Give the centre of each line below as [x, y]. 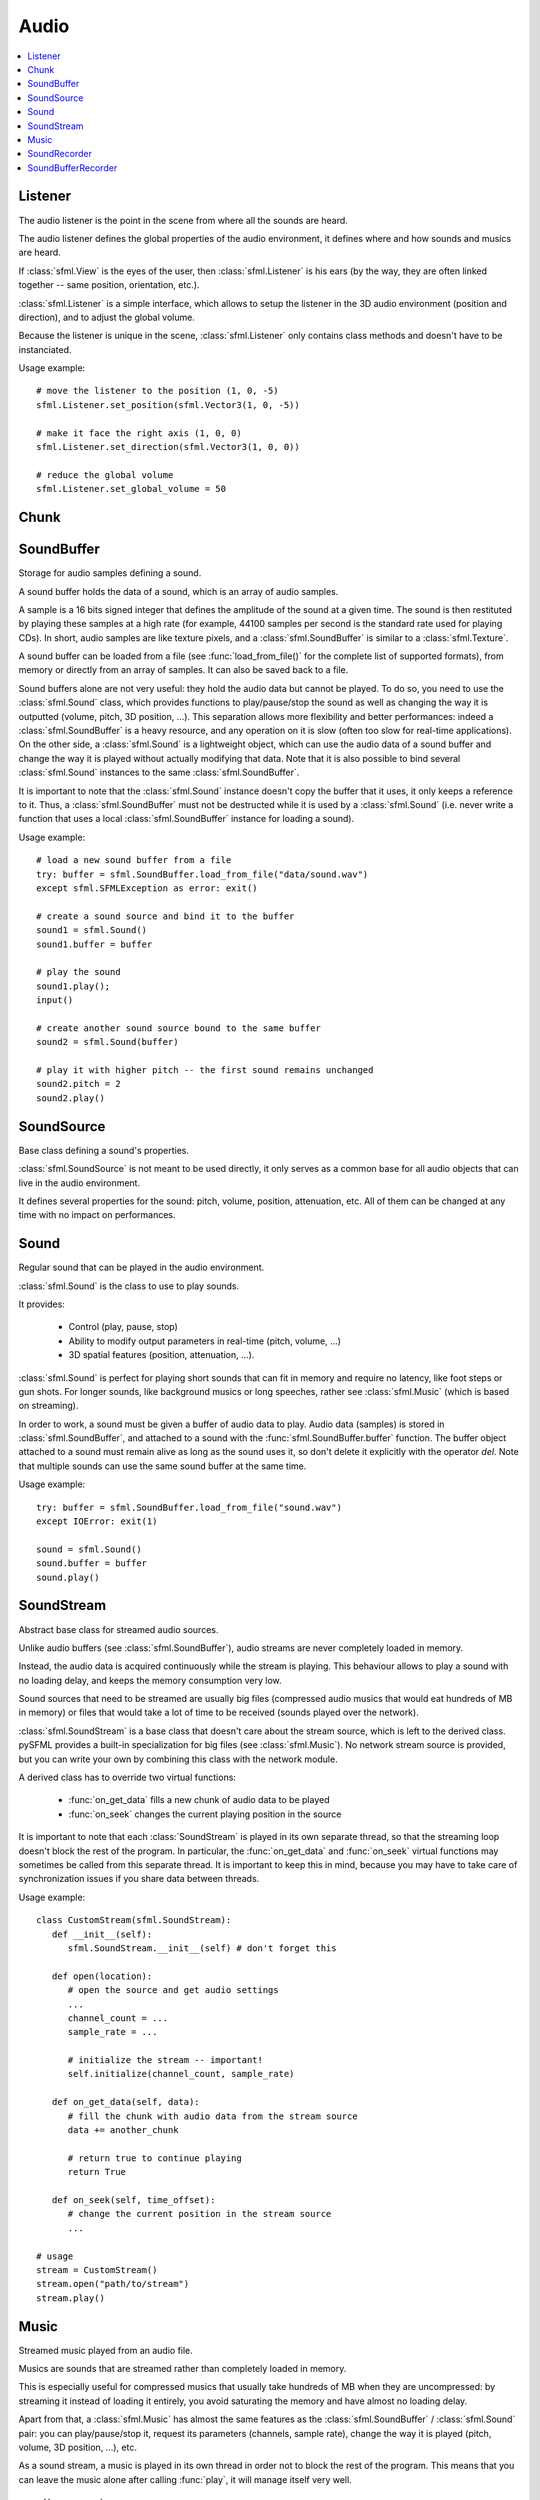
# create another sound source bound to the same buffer [179, 1028]
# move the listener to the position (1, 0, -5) [157, 391]
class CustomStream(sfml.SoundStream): [134, 1920]
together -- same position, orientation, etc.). [109, 285]
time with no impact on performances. [97, 1215]
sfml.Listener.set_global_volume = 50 [131, 489]
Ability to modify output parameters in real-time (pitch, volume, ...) [205, 1341]
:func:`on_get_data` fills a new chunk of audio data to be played [199, 1800]
